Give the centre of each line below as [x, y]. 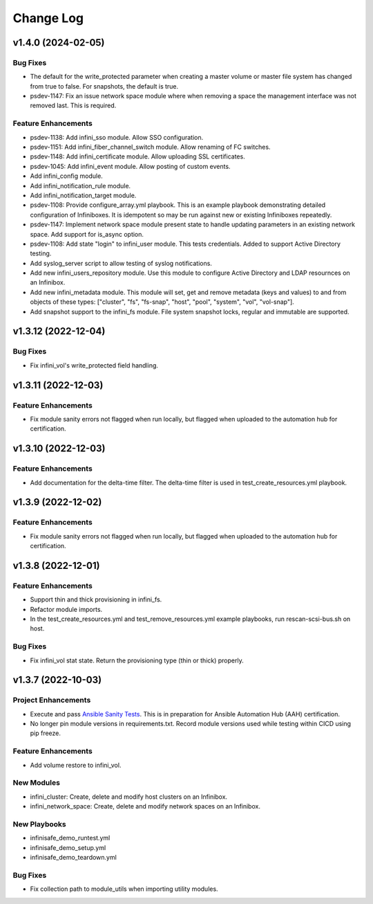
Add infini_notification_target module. [83, 195]
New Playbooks [39, 824]
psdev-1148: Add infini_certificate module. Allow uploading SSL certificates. [137, 156]
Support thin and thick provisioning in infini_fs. [96, 599]
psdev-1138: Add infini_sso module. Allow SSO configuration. [117, 137]
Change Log [48, 18]
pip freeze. [46, 733]
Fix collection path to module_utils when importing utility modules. [124, 889]
